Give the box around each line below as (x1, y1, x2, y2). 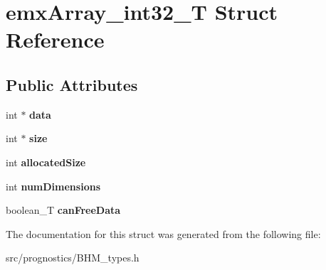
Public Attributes (6, 73, 138, 95)
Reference (6, 25, 105, 54)
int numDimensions (6, 178, 100, 193)
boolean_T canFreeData (6, 202, 121, 217)
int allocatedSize (6, 154, 86, 169)
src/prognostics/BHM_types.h (6, 250, 140, 265)
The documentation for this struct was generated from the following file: (6, 226, 321, 241)
